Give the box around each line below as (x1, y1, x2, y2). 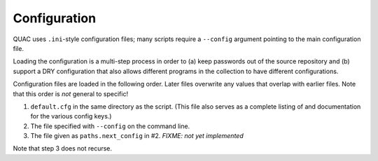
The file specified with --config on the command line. (30, 122, 190, 130)
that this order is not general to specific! (13, 89, 129, 98)
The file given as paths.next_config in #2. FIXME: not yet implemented (30, 132, 244, 140)
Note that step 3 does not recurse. (13, 144, 112, 153)
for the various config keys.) (30, 112, 112, 121)
